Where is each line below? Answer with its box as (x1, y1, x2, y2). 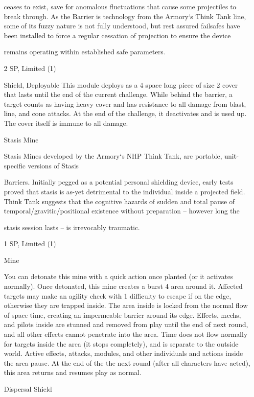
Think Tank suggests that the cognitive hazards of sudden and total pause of (4, 196, 235, 206)
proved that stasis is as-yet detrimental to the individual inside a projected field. (4, 186, 245, 196)
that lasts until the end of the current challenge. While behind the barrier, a (4, 89, 233, 99)
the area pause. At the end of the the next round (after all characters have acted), (4, 357, 251, 368)
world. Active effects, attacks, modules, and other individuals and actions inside (4, 348, 243, 358)
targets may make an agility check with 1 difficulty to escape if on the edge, (4, 290, 231, 301)
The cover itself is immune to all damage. (4, 117, 128, 128)
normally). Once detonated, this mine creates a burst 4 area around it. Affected (4, 281, 243, 291)
